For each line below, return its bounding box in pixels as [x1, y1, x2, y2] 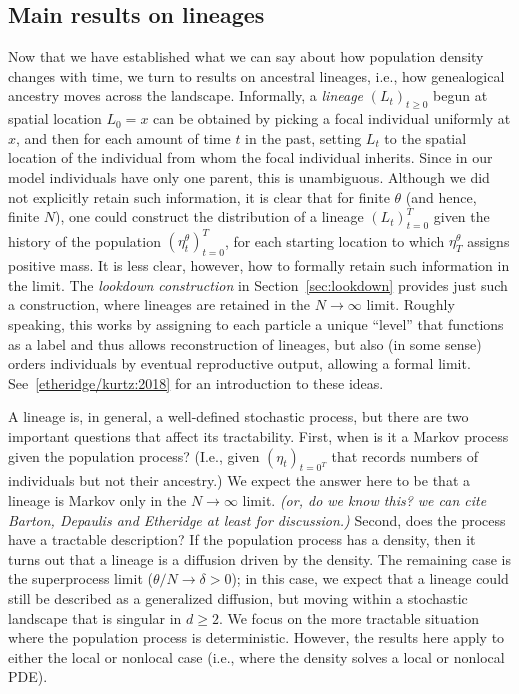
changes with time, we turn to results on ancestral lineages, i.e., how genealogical [8, 65, 505, 86]
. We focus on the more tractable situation [218, 607, 479, 628]
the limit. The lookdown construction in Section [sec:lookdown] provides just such [8, 274, 508, 295]
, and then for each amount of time [16, 127, 231, 148]
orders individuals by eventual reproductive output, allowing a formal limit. [8, 353, 471, 374]
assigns [467, 230, 510, 251]
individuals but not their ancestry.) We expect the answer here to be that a [8, 470, 471, 491]
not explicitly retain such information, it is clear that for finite [8, 186, 390, 207]
